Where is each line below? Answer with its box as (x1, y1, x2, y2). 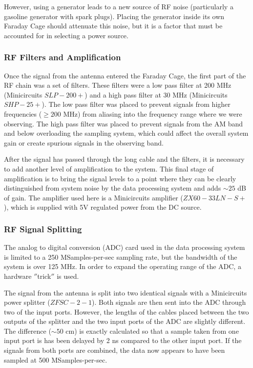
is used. (57, 270, 79, 281)
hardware (4, 270, 32, 281)
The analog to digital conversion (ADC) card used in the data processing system (4, 242, 245, 252)
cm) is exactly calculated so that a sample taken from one (65, 325, 239, 336)
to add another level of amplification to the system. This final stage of (4, 163, 214, 173)
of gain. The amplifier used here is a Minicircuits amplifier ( (4, 192, 183, 202)
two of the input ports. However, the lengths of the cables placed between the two (4, 306, 249, 317)
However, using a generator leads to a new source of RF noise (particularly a (4, 1, 233, 11)
